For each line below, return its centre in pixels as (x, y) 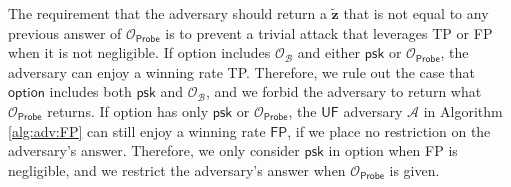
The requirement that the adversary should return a (167, 13)
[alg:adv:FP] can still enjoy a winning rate (137, 130)
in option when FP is (393, 150)
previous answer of (65, 32)
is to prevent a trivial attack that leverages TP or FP (329, 32)
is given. (414, 169)
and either (329, 52)
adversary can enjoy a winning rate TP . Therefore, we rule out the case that (241, 71)
